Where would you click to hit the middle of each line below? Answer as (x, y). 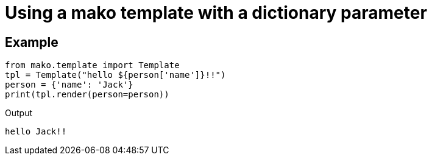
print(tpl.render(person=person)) (87, 95)
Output (19, 113)
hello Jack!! (36, 132)
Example (32, 42)
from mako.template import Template (92, 65)
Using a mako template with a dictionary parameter (216, 13)
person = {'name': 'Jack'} (69, 85)
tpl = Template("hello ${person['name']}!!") (115, 75)
